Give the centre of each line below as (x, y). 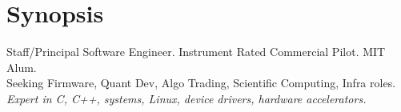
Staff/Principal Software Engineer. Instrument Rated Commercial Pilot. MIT (196, 52)
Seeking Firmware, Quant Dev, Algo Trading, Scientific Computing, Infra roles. (201, 83)
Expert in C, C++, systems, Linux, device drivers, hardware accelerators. (186, 98)
